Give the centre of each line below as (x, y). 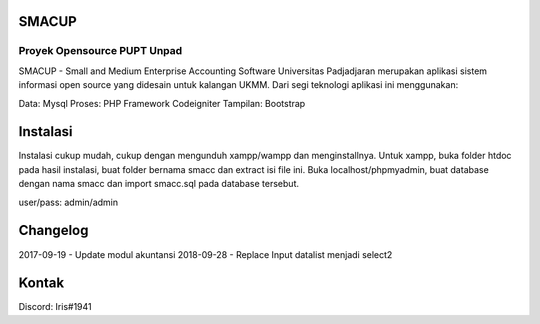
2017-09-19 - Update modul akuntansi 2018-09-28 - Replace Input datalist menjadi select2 (205, 254)
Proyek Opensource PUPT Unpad (100, 51)
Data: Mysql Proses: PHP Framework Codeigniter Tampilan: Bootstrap (162, 103)
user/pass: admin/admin (68, 202)
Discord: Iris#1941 (55, 307)
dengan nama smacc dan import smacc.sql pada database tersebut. (159, 184)
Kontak (41, 283)
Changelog (53, 230)
